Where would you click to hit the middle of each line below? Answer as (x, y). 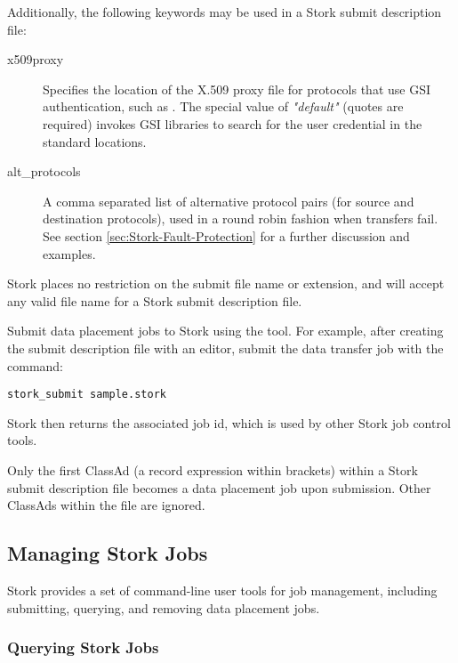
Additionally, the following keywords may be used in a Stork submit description (225, 12)
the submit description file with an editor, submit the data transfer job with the (225, 348)
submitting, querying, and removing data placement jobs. (164, 607)
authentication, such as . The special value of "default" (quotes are (223, 106)
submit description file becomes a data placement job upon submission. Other (219, 487)
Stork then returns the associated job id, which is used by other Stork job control (229, 422)
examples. (69, 253)
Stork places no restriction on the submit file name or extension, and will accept (226, 283)
